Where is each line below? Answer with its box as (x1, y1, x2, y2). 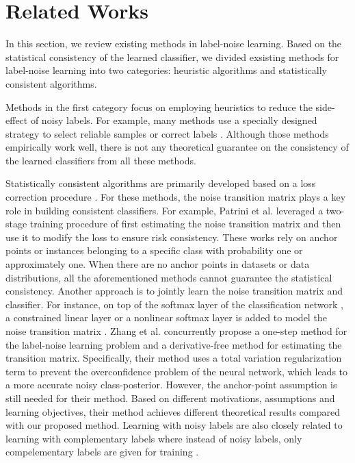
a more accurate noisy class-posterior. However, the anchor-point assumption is (5, 377, 337, 392)
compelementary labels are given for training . (5, 445, 199, 459)
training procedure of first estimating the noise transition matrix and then (29, 216, 341, 231)
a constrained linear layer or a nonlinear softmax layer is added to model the (5, 310, 327, 325)
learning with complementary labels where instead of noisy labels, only (5, 431, 302, 445)
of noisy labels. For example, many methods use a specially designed (30, 113, 317, 127)
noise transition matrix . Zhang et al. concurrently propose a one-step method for (5, 324, 347, 338)
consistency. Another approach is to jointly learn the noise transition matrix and (5, 284, 343, 298)
